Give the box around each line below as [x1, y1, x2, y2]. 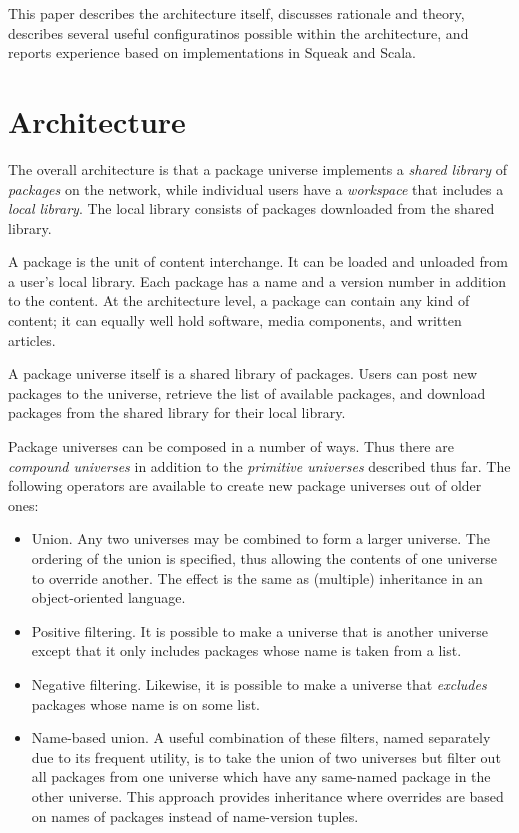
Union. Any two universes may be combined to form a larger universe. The [31, 528, 490, 549]
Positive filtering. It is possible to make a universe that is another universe [31, 620, 489, 641]
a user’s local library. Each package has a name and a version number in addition [8, 270, 507, 291]
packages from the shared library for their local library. [8, 402, 346, 423]
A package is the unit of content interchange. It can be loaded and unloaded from [8, 251, 508, 272]
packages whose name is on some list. [31, 693, 261, 714]
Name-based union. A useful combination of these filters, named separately [31, 727, 491, 748]
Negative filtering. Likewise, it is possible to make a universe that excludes [31, 673, 487, 694]
